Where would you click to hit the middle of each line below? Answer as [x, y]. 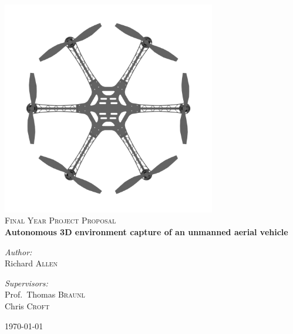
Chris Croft [27, 305]
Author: [18, 251]
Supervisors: [26, 283]
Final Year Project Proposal [60, 220]
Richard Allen [31, 263]
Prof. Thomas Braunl [45, 294]
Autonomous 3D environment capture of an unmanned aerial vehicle [146, 231]
